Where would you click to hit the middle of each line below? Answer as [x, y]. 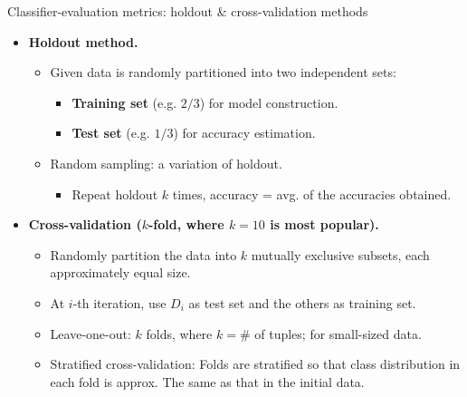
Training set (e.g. [124, 102]
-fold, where [186, 224]
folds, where [179, 333]
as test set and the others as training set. [302, 302]
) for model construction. [269, 102]
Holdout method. [83, 41]
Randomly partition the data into [143, 254]
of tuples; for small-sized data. [338, 333]
